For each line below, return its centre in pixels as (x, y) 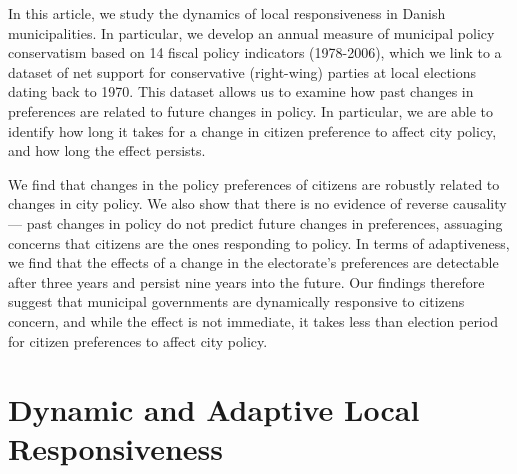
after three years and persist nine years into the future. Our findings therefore (246, 281)
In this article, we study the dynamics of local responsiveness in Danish (227, 13)
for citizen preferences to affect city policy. (138, 340)
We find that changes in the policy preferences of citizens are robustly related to (254, 183)
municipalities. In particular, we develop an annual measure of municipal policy (251, 32)
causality (479, 203)
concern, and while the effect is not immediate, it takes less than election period (253, 320)
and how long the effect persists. (107, 150)
